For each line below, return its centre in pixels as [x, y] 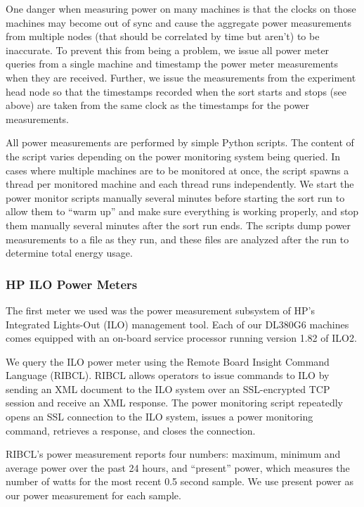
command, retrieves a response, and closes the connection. [131, 430]
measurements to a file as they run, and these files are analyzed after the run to [177, 239]
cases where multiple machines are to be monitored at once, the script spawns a [177, 170]
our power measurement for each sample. [93, 495]
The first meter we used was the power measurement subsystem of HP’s [160, 310]
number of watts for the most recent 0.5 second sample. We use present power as [180, 481]
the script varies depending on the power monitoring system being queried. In [173, 156]
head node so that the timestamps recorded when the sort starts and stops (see [176, 91]
